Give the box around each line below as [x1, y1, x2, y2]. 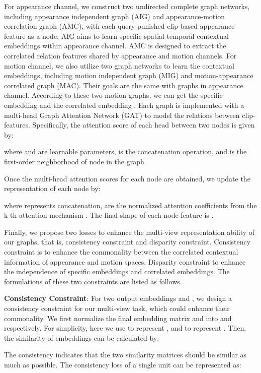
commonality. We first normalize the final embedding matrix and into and [4, 313, 232, 323]
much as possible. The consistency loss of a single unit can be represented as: [4, 359, 241, 369]
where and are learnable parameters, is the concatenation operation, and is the [4, 146, 247, 157]
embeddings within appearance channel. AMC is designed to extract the [4, 40, 226, 51]
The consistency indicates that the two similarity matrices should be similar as [4, 349, 247, 360]
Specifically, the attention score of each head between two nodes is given [32, 119, 255, 130]
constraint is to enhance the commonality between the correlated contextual [4, 246, 238, 257]
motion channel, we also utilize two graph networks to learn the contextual [4, 60, 234, 71]
